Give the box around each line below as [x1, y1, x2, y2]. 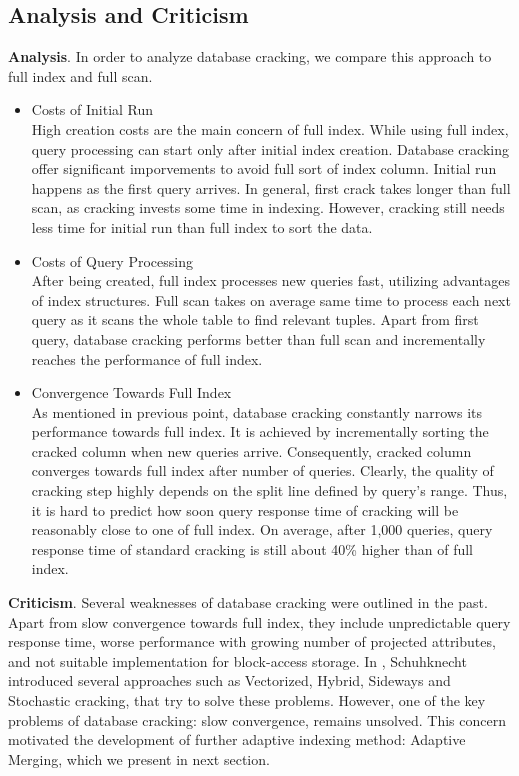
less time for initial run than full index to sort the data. [31, 216, 373, 237]
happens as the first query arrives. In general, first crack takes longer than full [31, 177, 511, 198]
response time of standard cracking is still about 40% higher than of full [31, 538, 473, 559]
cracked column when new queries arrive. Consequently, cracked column [31, 440, 472, 461]
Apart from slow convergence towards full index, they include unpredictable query [8, 611, 511, 632]
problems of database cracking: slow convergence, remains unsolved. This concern [8, 709, 507, 730]
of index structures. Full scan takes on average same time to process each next [31, 289, 511, 310]
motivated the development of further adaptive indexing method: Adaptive [8, 729, 466, 750]
